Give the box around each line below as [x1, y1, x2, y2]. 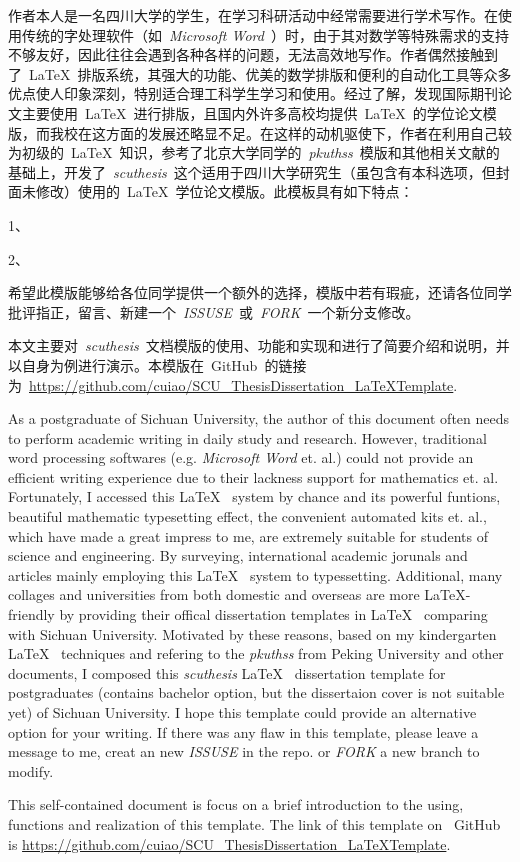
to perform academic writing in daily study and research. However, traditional [8, 427, 487, 448]
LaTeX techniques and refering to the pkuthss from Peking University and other [8, 643, 504, 664]
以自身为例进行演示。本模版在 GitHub [8, 354, 258, 375]
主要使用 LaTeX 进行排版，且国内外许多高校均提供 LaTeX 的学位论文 [21, 102, 483, 123]
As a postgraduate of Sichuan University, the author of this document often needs [8, 408, 510, 429]
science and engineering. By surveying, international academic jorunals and [8, 545, 468, 566]
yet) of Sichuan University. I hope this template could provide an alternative [8, 702, 477, 722]
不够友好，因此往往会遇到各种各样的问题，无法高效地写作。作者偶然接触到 [8, 44, 498, 65]
